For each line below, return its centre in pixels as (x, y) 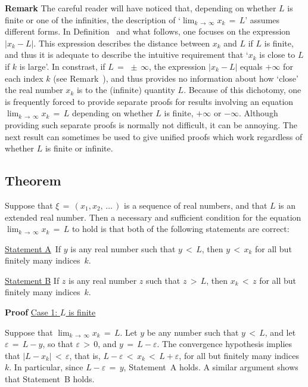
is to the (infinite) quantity (126, 90)
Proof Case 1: (31, 312)
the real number (34, 90)
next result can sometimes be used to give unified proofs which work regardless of (154, 136)
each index (24, 78)
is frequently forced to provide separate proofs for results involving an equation (149, 101)
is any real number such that (123, 248)
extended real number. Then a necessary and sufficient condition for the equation (153, 217)
